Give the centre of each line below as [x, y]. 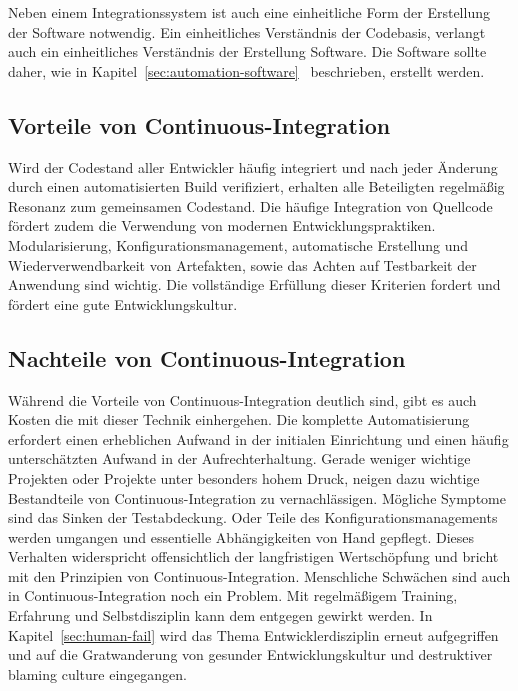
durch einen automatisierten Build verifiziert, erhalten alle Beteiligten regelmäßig [256, 186]
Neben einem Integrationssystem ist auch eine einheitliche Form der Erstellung [249, 12]
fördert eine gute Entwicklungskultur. [123, 303]
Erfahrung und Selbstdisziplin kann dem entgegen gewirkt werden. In [220, 615]
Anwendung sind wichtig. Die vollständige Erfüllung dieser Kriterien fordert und [254, 284]
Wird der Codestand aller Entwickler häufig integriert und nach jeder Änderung [253, 166]
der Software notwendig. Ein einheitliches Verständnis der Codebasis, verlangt [247, 31]
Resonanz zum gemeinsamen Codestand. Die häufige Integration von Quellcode [250, 205]
